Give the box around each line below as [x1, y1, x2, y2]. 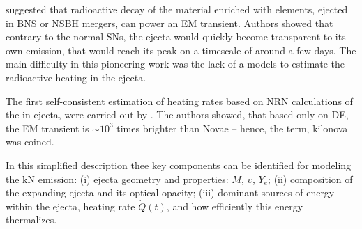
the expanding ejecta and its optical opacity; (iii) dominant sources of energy [6, 185, 335, 200]
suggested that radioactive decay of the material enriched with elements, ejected [6, 2, 348, 16]
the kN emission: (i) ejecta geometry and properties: [6, 171, 229, 186]
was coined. [6, 134, 54, 149]
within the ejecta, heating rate [6, 198, 135, 213]
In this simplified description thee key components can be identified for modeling [6, 157, 352, 172]
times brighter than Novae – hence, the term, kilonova [116, 120, 348, 135]
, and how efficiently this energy [166, 198, 303, 213]
